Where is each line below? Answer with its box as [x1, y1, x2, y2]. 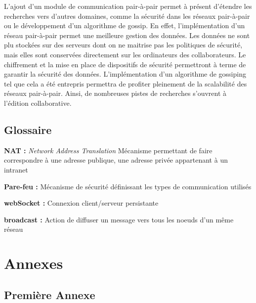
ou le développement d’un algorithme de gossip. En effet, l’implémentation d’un [4, 20, 245, 31]
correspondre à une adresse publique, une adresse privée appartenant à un [4, 155, 228, 165]
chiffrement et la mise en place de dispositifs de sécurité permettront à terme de [4, 59, 246, 69]
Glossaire [4, 122, 52, 137]
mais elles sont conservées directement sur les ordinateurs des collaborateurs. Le [4, 49, 246, 59]
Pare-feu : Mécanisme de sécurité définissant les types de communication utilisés [4, 181, 252, 191]
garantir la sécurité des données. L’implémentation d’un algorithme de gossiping [4, 69, 246, 79]
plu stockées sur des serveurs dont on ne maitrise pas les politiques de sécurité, [4, 40, 243, 50]
